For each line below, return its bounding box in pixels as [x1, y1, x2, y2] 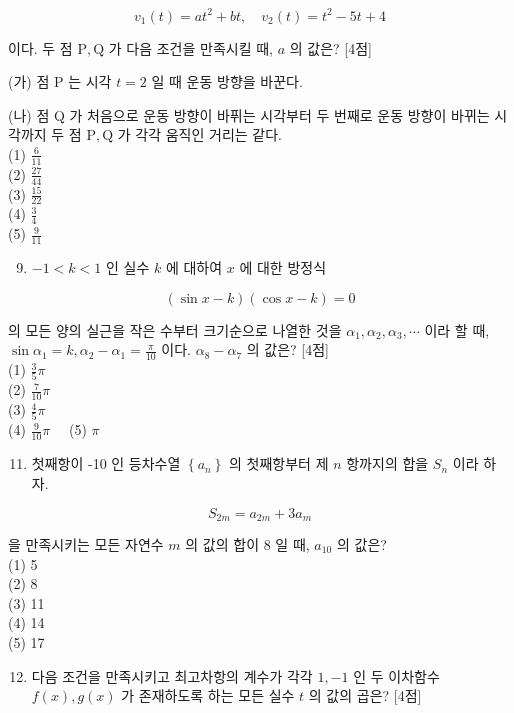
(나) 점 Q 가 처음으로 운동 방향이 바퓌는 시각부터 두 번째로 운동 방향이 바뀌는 [8, 104, 490, 125]
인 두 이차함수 [353, 665, 440, 686]
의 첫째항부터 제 [229, 453, 329, 474]
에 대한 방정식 [239, 257, 327, 278]
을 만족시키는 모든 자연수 [8, 533, 164, 554]
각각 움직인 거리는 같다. [135, 124, 282, 145]
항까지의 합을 [346, 453, 429, 474]
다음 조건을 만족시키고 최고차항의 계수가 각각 [31, 665, 313, 686]
